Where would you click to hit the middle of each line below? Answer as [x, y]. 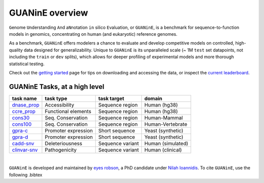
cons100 [22, 124]
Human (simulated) [166, 143]
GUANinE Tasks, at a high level [57, 86]
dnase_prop [26, 105]
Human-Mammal [164, 117]
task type [56, 98]
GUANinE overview [48, 13]
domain [153, 98]
